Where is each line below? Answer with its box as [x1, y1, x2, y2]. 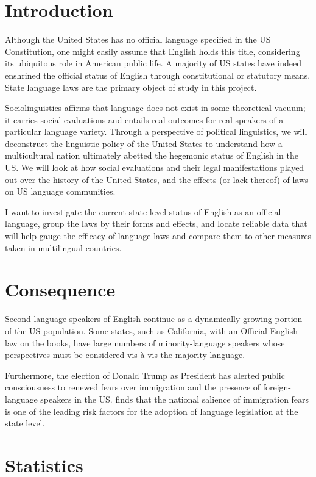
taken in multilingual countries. [5, 241, 122, 254]
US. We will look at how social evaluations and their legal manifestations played [5, 161, 304, 174]
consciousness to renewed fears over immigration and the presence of [5, 381, 261, 393]
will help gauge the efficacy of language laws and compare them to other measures [5, 229, 312, 242]
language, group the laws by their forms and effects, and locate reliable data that [5, 217, 307, 230]
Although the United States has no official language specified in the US [5, 33, 271, 46]
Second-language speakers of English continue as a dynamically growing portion [5, 312, 303, 325]
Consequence [5, 277, 116, 302]
